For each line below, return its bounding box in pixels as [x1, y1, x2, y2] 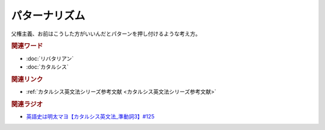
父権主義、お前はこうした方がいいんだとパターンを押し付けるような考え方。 [11, 30, 201, 37]
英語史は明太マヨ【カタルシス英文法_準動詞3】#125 [26, 113, 155, 120]
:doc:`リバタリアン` [26, 55, 74, 62]
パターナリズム [11, 9, 85, 22]
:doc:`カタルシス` [26, 63, 69, 70]
